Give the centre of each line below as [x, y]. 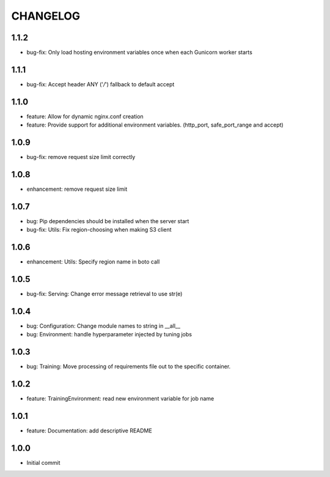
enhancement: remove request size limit [77, 189]
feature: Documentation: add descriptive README [89, 431]
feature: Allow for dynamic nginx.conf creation [85, 116]
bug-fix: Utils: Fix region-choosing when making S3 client [99, 230]
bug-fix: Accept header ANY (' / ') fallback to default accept [101, 84]
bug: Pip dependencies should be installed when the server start [108, 221]
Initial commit [43, 463]
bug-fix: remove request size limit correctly [81, 157]
